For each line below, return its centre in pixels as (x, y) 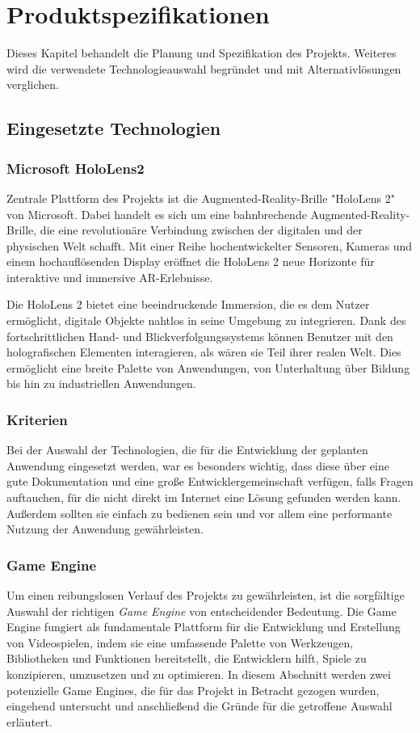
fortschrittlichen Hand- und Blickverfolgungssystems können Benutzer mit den (200, 336)
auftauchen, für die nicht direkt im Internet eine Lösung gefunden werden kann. (204, 497)
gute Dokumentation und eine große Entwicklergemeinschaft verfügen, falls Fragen (210, 481)
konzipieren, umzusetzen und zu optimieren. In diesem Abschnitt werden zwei (199, 674)
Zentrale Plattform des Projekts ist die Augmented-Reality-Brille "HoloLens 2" (201, 198)
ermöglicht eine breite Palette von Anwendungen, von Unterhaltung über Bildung (208, 367)
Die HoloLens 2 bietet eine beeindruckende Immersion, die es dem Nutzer (188, 304)
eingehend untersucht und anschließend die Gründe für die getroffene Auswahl (199, 706)
